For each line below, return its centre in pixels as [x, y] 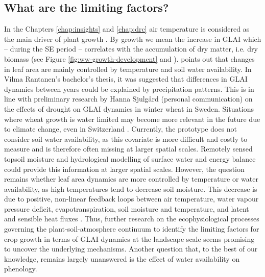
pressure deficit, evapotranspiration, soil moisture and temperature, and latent [127, 208]
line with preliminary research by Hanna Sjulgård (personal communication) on [128, 99]
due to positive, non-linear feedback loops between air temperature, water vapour [131, 199]
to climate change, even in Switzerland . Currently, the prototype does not [121, 129]
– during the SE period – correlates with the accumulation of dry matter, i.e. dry [131, 49]
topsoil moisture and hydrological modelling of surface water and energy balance [130, 158]
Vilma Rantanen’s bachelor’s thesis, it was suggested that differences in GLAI [126, 79]
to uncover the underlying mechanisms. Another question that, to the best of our [131, 249]
